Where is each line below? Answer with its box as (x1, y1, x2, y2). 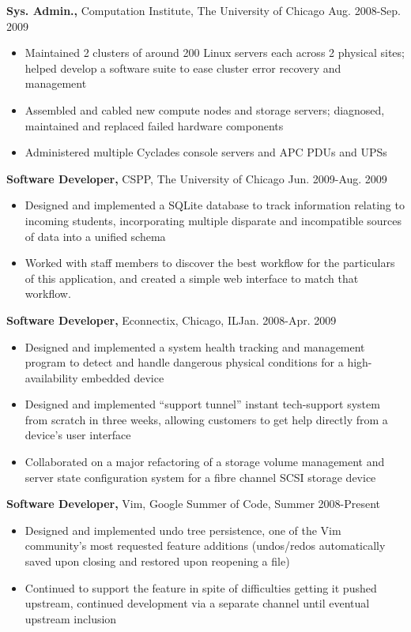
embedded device (81, 369, 164, 386)
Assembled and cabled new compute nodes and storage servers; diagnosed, (25, 101, 385, 118)
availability (25, 369, 78, 386)
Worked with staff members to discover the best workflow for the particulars (25, 254, 395, 271)
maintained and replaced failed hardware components (25, 117, 284, 134)
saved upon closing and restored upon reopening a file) (25, 553, 290, 570)
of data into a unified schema (25, 228, 166, 244)
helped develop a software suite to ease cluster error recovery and (25, 59, 341, 76)
